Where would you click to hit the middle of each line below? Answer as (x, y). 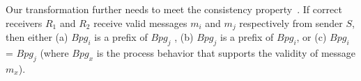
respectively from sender (291, 22)
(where (54, 52)
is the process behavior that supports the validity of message (226, 52)
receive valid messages (140, 22)
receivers (24, 22)
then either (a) (37, 37)
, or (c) (312, 37)
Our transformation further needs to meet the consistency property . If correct (174, 9)
